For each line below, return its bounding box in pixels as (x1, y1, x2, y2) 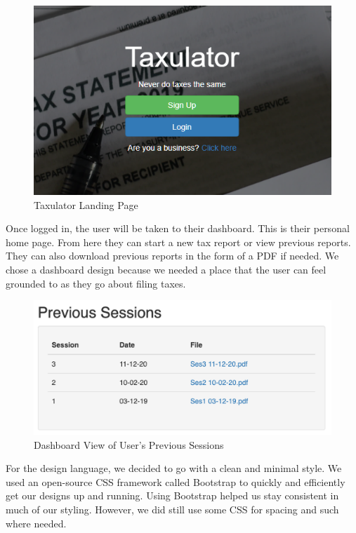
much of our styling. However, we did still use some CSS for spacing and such (6, 501, 339, 516)
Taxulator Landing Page (34, 197, 138, 212)
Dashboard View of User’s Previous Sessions (34, 437, 224, 452)
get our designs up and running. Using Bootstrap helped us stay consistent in (6, 488, 339, 503)
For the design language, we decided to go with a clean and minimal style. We (6, 461, 342, 475)
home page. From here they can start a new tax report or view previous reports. (6, 234, 351, 249)
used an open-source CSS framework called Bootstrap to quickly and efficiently (6, 474, 345, 489)
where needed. (6, 515, 67, 530)
